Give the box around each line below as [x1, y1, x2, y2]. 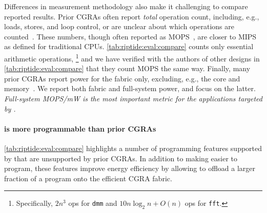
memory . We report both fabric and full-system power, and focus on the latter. [4, 83, 256, 94]
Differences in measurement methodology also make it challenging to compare [4, 1, 248, 11]
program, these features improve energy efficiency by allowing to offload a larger [4, 163, 255, 174]
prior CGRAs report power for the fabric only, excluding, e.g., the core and [4, 73, 240, 83]
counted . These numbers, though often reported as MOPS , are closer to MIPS [4, 31, 257, 41]
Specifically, [16, 198, 53, 208]
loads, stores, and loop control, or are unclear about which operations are [4, 21, 234, 32]
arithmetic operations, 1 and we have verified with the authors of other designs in [4, 51, 260, 63]
